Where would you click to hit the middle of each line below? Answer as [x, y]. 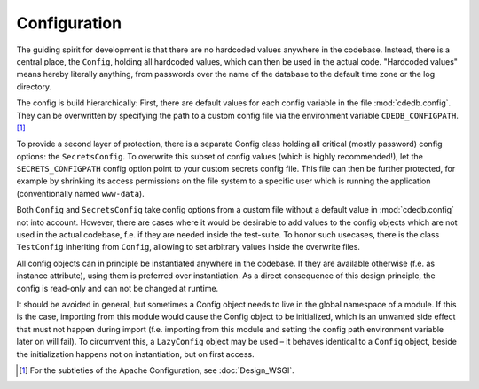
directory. [34, 86]
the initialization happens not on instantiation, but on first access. [135, 354]
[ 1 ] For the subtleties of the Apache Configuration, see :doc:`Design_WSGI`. [157, 370]
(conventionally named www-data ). [81, 193]
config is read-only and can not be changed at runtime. [118, 288]
